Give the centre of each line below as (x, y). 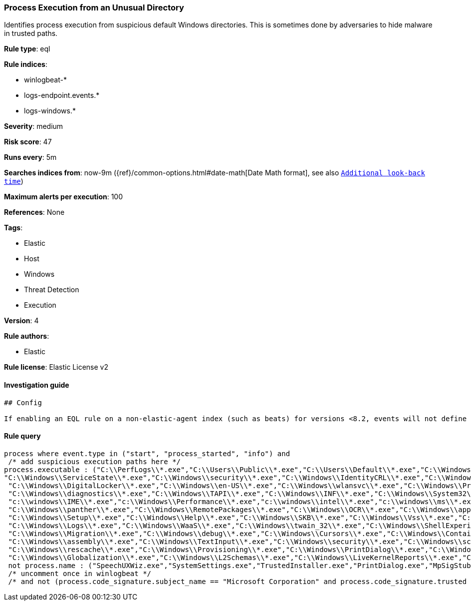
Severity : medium (34, 126)
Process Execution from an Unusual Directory (94, 7)
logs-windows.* (50, 111)
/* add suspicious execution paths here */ (95, 461)
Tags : (13, 228)
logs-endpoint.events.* (62, 95)
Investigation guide (37, 385)
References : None (34, 212)
